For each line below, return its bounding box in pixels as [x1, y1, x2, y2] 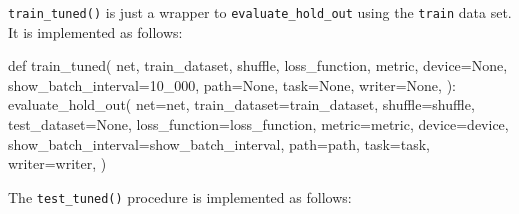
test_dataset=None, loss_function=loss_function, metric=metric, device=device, [8, 114, 509, 135]
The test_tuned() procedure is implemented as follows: [8, 186, 352, 207]
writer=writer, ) [8, 153, 107, 174]
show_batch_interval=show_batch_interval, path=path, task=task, [8, 133, 431, 154]
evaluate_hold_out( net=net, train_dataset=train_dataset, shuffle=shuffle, [8, 94, 475, 115]
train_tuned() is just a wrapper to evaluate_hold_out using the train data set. [8, 2, 512, 22]
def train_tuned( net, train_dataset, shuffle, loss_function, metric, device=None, [8, 55, 508, 76]
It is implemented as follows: [8, 21, 183, 42]
